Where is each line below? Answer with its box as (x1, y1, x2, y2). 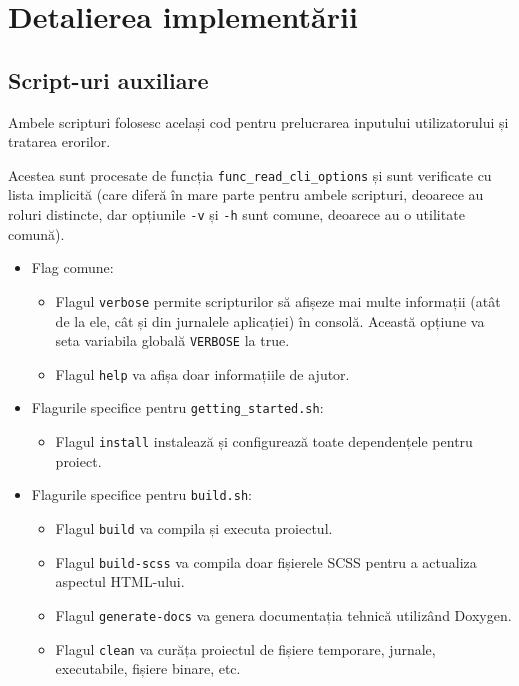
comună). (8, 223, 65, 244)
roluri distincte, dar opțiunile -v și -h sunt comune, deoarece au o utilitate (8, 204, 465, 225)
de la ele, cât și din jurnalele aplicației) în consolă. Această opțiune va (55, 310, 485, 331)
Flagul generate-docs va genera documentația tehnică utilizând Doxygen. (55, 604, 512, 625)
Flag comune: (31, 257, 114, 278)
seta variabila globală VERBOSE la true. (55, 330, 290, 351)
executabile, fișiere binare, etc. (55, 658, 241, 679)
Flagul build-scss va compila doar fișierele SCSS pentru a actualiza (55, 551, 477, 572)
